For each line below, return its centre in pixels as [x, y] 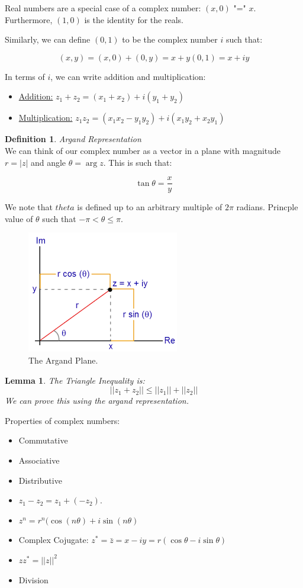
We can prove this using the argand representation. [97, 401]
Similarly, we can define [48, 39]
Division [33, 579]
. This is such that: [138, 162]
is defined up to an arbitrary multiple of [150, 207]
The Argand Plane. [63, 360]
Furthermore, [29, 19]
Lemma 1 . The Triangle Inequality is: [75, 380]
